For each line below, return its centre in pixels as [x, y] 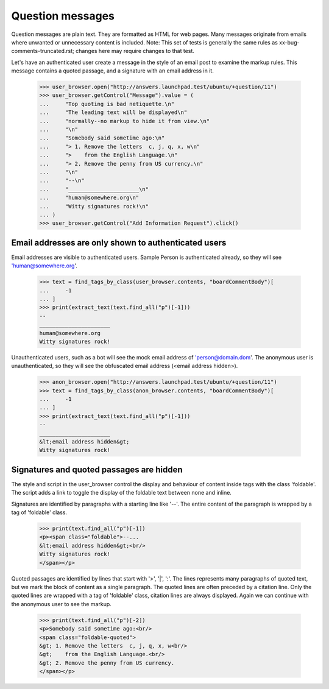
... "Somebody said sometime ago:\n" [102, 138]
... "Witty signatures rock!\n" [94, 206]
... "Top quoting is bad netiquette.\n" [107, 104]
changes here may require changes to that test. [135, 51]
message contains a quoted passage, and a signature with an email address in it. [113, 71]
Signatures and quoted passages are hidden [97, 469]
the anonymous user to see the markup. [62, 604]
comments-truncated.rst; [43, 51]
